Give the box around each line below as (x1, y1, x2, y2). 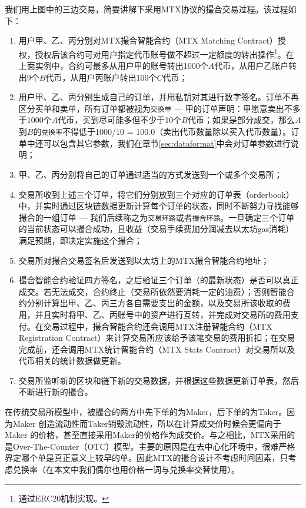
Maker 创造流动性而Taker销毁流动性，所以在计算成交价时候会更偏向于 (12, 417, 281, 429)
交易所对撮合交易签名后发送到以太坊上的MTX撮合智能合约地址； (18, 254, 270, 266)
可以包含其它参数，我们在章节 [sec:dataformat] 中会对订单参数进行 (43, 137, 291, 149)
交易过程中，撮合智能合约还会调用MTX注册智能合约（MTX (43, 320, 272, 332)
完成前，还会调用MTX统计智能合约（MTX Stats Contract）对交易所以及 (18, 343, 295, 355)
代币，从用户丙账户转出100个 (45, 71, 157, 83)
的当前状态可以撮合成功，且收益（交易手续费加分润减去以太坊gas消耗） (18, 223, 294, 235)
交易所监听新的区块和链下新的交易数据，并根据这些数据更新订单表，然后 (18, 374, 299, 386)
